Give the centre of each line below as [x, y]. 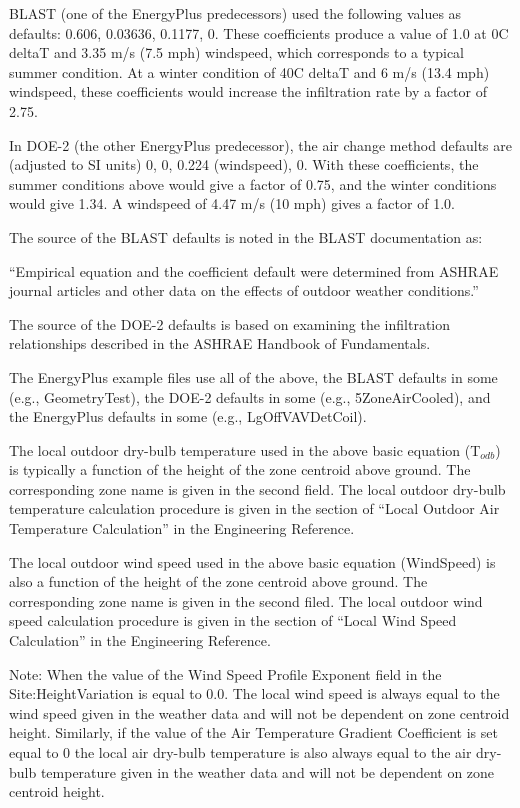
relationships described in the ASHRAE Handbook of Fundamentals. [220, 343]
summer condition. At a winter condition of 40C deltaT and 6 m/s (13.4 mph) [249, 71]
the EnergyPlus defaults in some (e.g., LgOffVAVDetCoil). [188, 416]
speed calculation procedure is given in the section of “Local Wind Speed [233, 620]
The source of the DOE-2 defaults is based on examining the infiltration [230, 323]
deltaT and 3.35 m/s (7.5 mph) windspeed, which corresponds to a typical [236, 52]
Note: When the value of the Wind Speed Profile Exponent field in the [225, 673]
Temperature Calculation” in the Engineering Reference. [182, 528]
